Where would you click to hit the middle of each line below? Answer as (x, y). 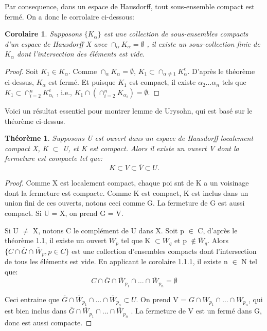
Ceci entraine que (32, 299)
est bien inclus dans (36, 311)
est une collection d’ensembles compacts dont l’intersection (164, 251)
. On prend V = (161, 299)
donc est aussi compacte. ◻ (48, 322)
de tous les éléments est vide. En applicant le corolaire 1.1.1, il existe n (116, 261)
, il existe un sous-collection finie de (203, 43)
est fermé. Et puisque (82, 82)
